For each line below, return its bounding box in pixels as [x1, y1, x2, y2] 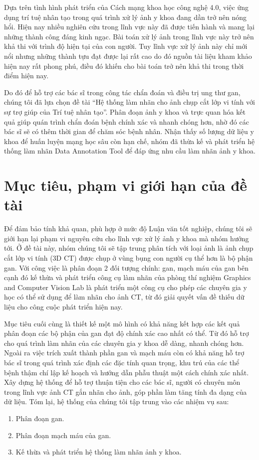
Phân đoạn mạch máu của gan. [15, 430, 111, 440]
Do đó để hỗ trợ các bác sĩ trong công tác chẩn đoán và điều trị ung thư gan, [4, 87, 241, 97]
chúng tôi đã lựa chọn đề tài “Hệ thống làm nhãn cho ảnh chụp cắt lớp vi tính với [4, 97, 255, 107]
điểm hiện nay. [4, 70, 49, 81]
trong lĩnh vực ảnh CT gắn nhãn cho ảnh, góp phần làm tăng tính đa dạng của [4, 386, 247, 397]
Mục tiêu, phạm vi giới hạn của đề [4, 175, 248, 195]
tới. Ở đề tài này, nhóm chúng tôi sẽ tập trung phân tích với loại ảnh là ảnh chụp [4, 243, 254, 253]
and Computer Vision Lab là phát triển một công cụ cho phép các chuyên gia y [4, 282, 247, 292]
